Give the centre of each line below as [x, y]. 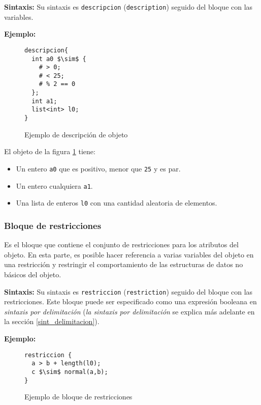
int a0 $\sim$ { [59, 59]
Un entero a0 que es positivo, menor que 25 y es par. [98, 168]
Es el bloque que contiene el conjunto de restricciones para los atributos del [121, 244]
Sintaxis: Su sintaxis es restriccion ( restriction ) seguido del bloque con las [128, 291]
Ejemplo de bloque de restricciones [78, 397]
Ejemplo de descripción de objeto [76, 134]
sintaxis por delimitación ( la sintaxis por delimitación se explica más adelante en [129, 311]
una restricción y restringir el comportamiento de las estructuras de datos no [124, 264]
